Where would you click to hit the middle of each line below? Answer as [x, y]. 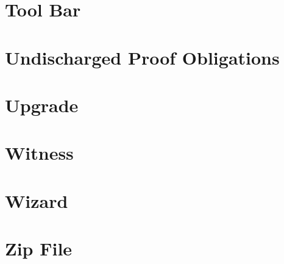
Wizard [37, 200]
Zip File [39, 248]
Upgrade [42, 105]
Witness [39, 153]
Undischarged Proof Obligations [142, 57]
